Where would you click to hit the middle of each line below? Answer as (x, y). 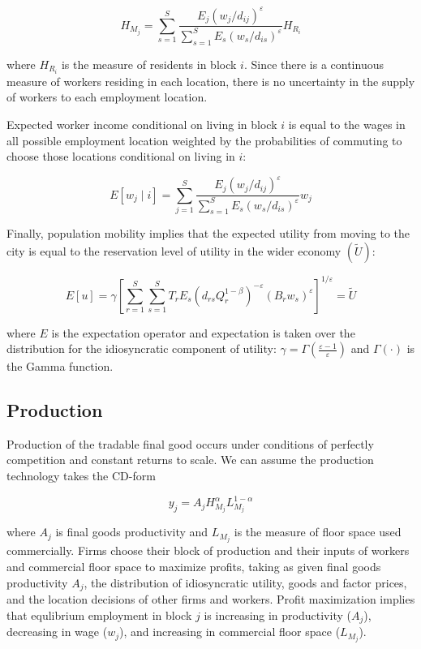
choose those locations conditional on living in (121, 156)
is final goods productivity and (132, 532)
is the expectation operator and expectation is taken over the (203, 332)
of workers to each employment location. (107, 97)
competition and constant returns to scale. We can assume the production (190, 460)
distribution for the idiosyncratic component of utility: (142, 348)
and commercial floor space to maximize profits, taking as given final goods (194, 566)
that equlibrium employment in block (99, 615)
